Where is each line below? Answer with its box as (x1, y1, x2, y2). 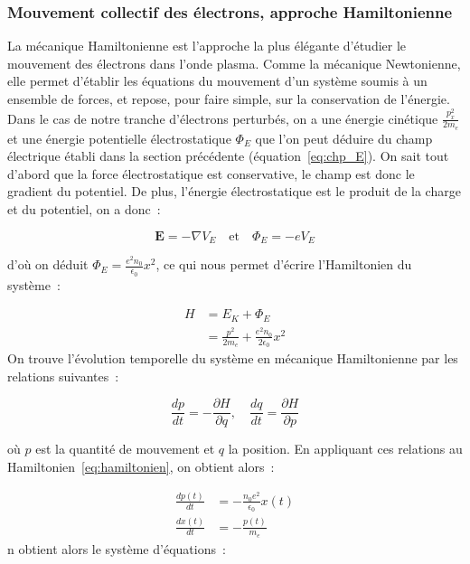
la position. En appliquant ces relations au (228, 439, 463, 458)
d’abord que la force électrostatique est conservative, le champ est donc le (7, 164, 415, 183)
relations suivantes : (7, 366, 119, 385)
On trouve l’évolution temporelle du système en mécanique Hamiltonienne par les (7, 349, 458, 368)
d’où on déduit (7, 255, 89, 274)
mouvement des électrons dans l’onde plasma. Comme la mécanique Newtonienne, (7, 53, 461, 72)
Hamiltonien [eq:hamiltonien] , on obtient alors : (7, 457, 275, 476)
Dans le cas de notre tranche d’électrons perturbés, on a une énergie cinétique (7, 108, 438, 127)
